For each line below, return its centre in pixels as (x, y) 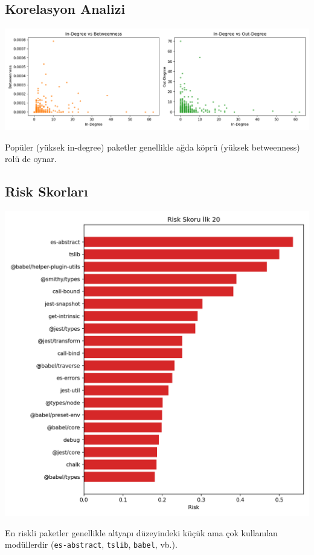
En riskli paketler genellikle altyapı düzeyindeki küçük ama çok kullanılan (141, 532)
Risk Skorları (46, 191)
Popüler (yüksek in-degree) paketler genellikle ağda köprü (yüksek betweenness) (152, 147)
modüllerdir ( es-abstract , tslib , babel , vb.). (91, 544)
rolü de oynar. (31, 159)
